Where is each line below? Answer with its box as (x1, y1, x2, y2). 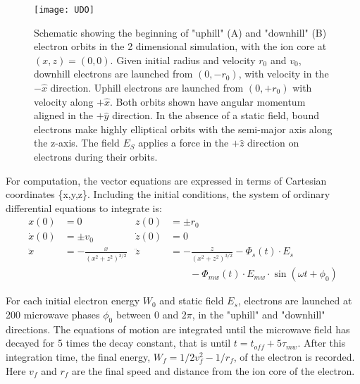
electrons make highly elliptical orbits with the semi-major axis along (34, 121, 333, 136)
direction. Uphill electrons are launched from (50, 80, 244, 95)
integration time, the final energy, (6, 349, 151, 364)
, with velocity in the (238, 66, 329, 81)
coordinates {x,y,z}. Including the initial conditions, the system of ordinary (6, 187, 330, 202)
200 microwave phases (6, 306, 100, 321)
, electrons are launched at (237, 293, 352, 308)
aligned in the (34, 108, 94, 123)
